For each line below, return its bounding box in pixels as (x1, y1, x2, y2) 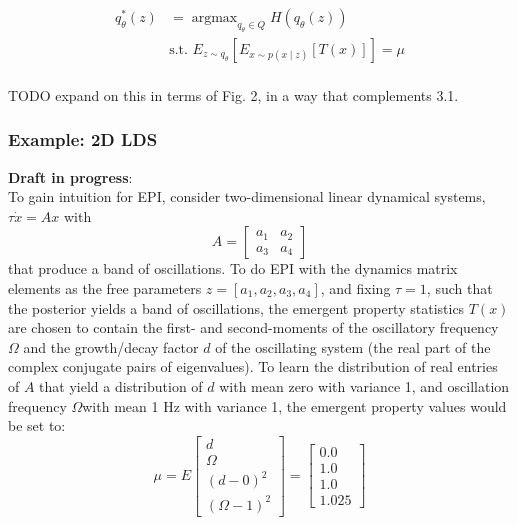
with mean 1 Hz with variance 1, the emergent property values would (82, 395, 507, 416)
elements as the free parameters (8, 278, 202, 299)
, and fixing (320, 278, 391, 299)
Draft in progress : (8, 166, 133, 187)
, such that (426, 278, 493, 299)
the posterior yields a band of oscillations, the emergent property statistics (8, 297, 465, 318)
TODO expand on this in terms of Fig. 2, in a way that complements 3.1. (8, 84, 459, 105)
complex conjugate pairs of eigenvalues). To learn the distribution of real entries (8, 356, 498, 377)
